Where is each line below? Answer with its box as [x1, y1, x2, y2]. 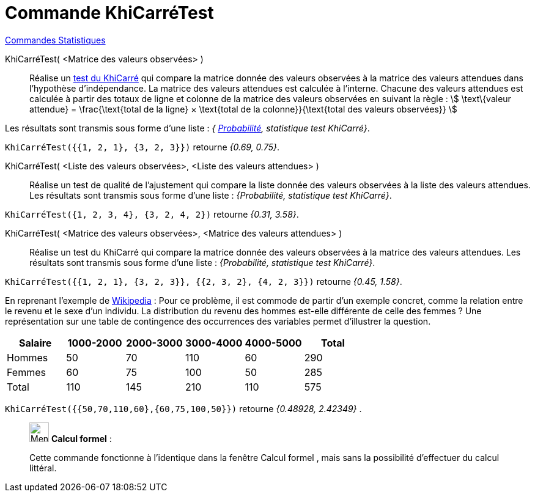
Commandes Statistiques [5, 34, 106, 45]
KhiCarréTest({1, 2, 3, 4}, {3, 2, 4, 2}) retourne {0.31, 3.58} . [5, 208, 299, 219]
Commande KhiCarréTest [5, 2, 214, 23]
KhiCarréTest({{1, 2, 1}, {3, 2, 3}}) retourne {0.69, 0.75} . [5, 141, 280, 152]
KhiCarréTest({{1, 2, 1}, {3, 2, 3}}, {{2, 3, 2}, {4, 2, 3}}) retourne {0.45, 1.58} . [5, 276, 402, 287]
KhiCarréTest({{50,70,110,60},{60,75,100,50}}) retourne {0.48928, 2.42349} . [5, 403, 362, 414]
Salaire [18, 336, 52, 349]
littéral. [29, 462, 57, 473]
